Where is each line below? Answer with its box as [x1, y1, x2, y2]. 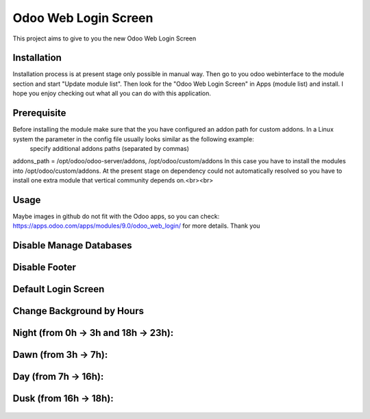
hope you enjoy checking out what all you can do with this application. [12, 89, 212, 97]
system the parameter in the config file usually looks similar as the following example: [12, 134, 254, 143]
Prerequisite [12, 107, 66, 119]
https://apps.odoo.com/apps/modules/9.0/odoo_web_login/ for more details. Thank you [12, 222, 260, 230]
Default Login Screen [12, 283, 105, 295]
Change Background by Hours [12, 305, 144, 317]
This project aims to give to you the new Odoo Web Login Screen [12, 34, 197, 43]
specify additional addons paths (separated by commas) [29, 144, 190, 152]
